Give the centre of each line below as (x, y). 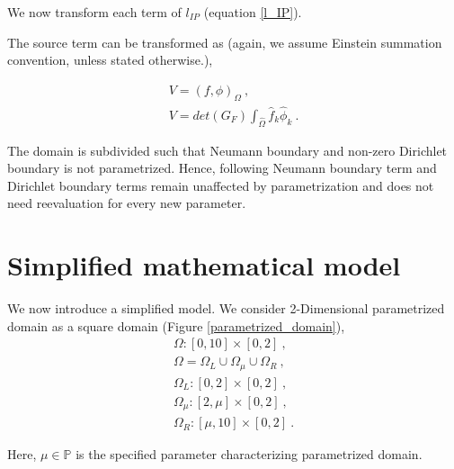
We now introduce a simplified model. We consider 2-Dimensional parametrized (226, 308)
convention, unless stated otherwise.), (110, 60)
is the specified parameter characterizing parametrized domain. (249, 454)
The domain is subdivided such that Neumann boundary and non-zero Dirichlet (227, 150)
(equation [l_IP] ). (253, 12)
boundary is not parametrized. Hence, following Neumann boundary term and (222, 168)
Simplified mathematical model (204, 265)
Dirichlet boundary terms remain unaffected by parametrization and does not (221, 185)
